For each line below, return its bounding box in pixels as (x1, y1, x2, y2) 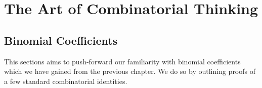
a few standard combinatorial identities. (4, 75, 127, 86)
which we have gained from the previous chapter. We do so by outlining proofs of (4, 66, 256, 76)
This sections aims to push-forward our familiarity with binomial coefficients (4, 56, 241, 66)
